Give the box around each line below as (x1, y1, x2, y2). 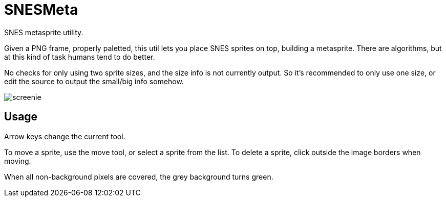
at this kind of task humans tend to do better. (4, 52, 155, 61)
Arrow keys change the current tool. (4, 132, 125, 141)
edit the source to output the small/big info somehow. (4, 77, 184, 86)
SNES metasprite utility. (4, 28, 83, 37)
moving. (4, 156, 31, 165)
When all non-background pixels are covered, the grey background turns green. (4, 172, 273, 181)
